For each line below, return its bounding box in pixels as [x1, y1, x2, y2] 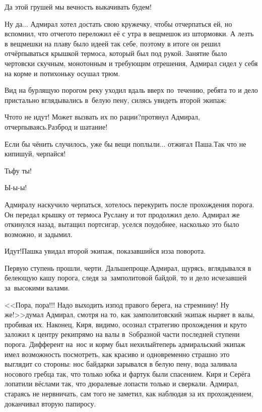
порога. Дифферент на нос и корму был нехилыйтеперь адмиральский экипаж [5, 339, 245, 349]
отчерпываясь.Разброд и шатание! [5, 121, 108, 132]
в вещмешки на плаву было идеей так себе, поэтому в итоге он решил [5, 38, 221, 48]
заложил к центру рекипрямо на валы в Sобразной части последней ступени [5, 329, 240, 339]
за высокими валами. [5, 282, 70, 293]
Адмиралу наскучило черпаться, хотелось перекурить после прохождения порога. [5, 199, 254, 209]
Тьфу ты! [5, 165, 32, 175]
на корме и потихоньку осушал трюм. [5, 68, 120, 78]
